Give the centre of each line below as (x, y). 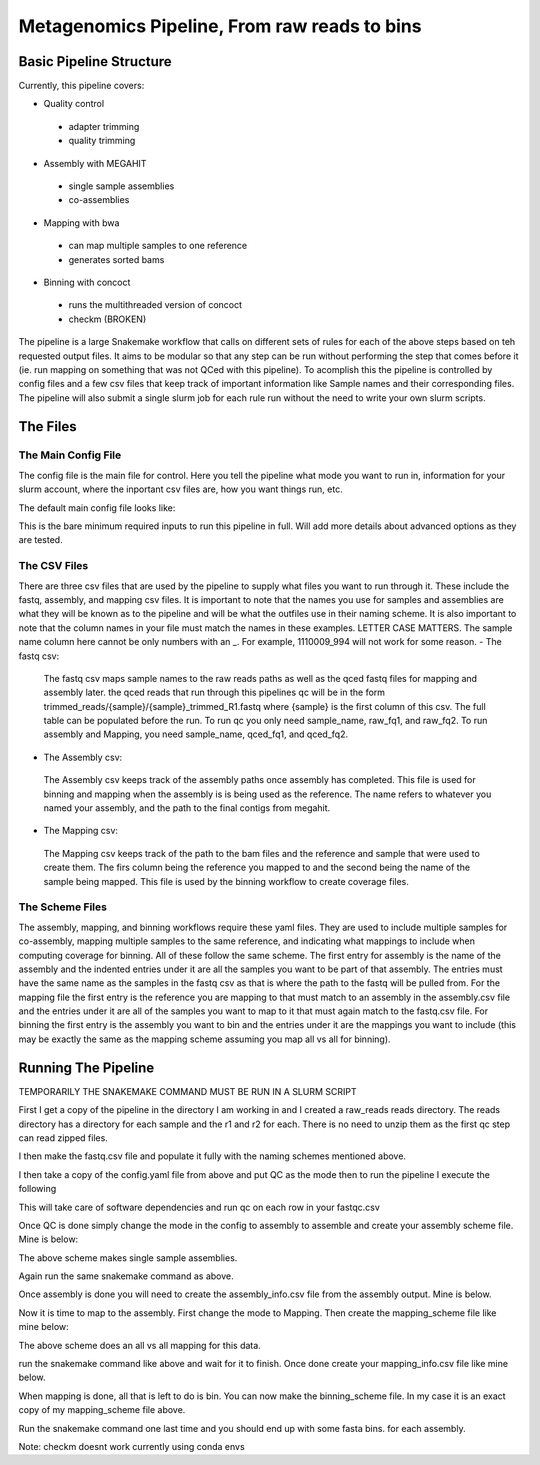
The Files (47, 426)
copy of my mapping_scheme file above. (102, 1410)
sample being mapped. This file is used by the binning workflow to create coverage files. (226, 881)
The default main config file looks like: (97, 507)
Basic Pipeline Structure (95, 61)
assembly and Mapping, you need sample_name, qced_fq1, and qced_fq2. (196, 734)
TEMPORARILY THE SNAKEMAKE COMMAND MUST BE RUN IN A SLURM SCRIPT (187, 1091)
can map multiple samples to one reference (158, 246)
